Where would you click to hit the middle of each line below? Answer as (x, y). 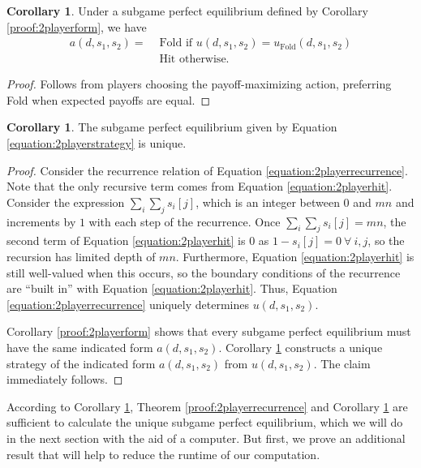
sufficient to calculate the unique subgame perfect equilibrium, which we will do (205, 422)
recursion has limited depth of (81, 256)
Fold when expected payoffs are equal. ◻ (109, 99)
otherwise (202, 60)
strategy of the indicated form (81, 363)
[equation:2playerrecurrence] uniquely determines (128, 304)
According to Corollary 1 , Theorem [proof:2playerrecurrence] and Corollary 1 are (207, 406)
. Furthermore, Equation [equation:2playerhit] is (295, 256)
